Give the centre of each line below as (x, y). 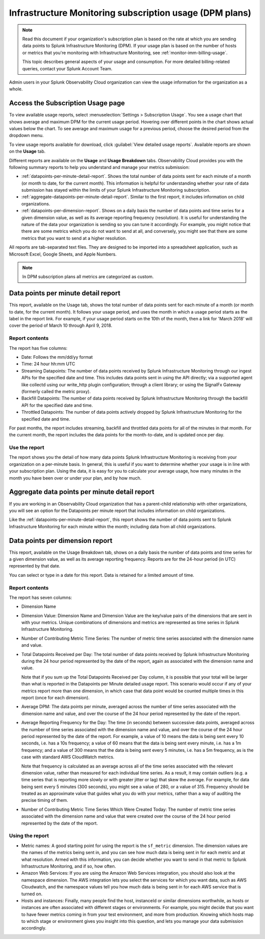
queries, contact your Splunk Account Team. (67, 68)
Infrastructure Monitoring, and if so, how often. (69, 866)
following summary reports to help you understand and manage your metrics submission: (99, 167)
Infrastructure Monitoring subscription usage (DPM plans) (130, 13)
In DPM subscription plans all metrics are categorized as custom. (88, 277)
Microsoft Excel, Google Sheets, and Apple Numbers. (63, 254)
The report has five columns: (38, 348)
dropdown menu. (26, 136)
